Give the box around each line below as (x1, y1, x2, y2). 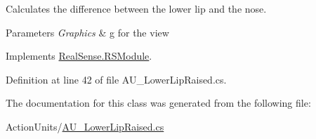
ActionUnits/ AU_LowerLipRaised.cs (6, 119, 164, 133)
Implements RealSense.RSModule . (6, 48, 152, 63)
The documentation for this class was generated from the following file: (6, 95, 311, 110)
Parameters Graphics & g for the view (6, 25, 169, 39)
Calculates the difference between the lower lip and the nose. (6, 1, 267, 15)
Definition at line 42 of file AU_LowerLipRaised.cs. (6, 72, 227, 86)
